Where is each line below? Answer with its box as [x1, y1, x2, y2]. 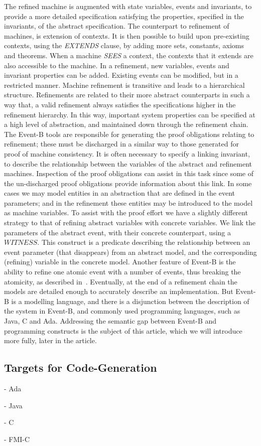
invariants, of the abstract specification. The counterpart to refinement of [4, 21, 229, 31]
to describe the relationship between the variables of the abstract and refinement [4, 158, 252, 169]
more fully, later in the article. [4, 335, 97, 346]
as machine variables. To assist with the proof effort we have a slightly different [4, 207, 248, 218]
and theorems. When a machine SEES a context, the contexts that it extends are [4, 50, 253, 60]
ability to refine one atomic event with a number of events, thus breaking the [4, 266, 241, 277]
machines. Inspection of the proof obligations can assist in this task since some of [4, 168, 253, 179]
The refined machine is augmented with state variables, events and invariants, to [4, 1, 252, 11]
